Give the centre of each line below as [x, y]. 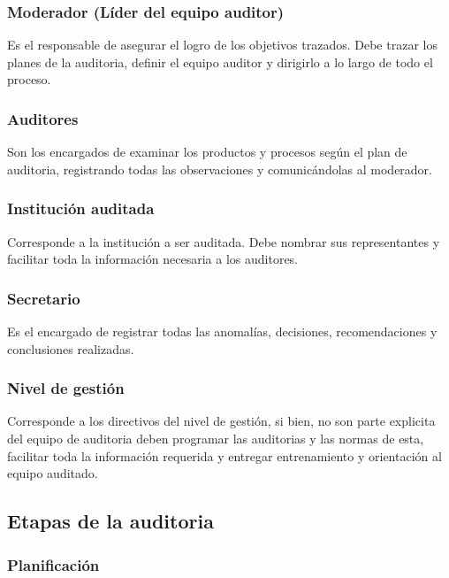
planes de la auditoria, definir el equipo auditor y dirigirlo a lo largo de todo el [220, 62]
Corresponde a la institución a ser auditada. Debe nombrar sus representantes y [224, 241]
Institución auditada [81, 208]
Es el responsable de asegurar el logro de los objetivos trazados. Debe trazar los [222, 45]
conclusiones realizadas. [71, 348]
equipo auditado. [53, 473]
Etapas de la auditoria [110, 521]
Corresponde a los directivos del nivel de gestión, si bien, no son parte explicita [221, 421]
